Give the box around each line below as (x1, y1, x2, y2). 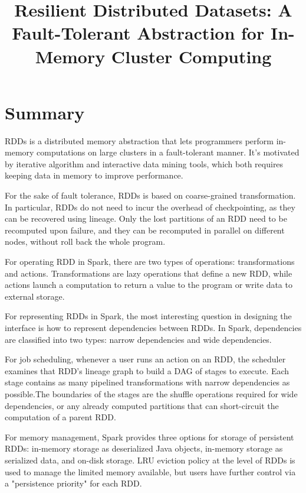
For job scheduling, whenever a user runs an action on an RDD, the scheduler (5, 353, 286, 365)
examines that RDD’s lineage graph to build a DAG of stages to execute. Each (5, 364, 289, 377)
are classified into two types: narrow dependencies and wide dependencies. (5, 333, 272, 345)
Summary (5, 100, 85, 124)
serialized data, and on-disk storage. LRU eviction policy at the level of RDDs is (5, 453, 295, 466)
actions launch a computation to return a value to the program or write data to (5, 278, 292, 291)
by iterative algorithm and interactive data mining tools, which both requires (5, 157, 284, 170)
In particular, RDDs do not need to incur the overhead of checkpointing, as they (5, 200, 295, 213)
